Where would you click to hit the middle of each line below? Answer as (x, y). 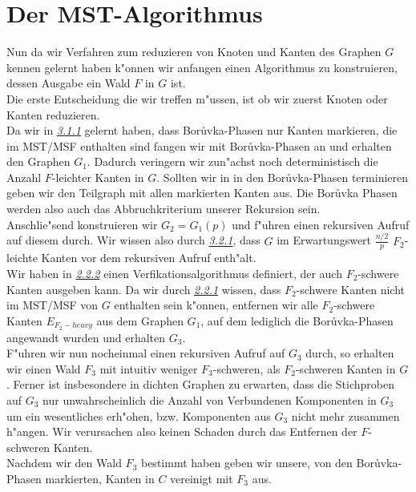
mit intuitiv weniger (149, 368)
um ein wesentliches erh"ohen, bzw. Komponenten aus (139, 415)
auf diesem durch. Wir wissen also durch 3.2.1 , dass (133, 240)
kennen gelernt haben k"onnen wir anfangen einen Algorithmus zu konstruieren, (202, 67)
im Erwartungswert (324, 240)
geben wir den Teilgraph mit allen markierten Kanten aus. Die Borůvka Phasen (202, 193)
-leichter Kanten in (98, 177)
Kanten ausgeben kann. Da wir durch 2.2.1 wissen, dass (144, 289)
